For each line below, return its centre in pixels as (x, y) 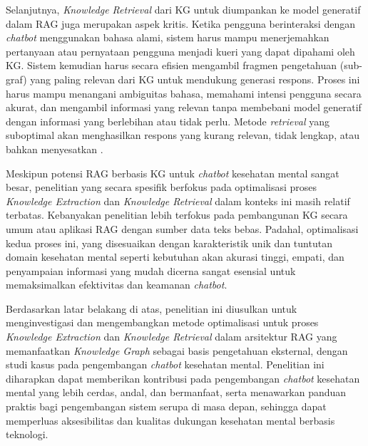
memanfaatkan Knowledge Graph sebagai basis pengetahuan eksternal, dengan (177, 350)
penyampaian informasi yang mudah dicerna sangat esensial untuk (151, 270)
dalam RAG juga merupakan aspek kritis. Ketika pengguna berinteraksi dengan (180, 23)
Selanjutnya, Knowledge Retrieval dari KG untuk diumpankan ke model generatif (183, 9)
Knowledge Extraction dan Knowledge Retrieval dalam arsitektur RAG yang (172, 337)
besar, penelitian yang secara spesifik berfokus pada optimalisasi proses (162, 187)
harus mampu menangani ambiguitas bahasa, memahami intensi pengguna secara (184, 93)
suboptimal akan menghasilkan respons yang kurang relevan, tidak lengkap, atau (183, 135)
